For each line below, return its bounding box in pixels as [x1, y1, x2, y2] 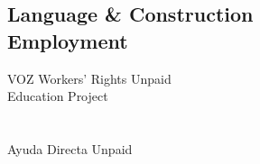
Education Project [7, 87, 108, 105]
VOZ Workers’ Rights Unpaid [7, 68, 172, 87]
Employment [7, 26, 128, 54]
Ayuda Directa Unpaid [7, 139, 133, 158]
